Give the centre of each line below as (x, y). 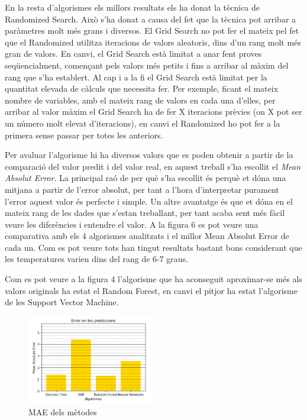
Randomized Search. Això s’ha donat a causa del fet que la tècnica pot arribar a (151, 19)
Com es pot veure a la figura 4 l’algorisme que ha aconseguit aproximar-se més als (154, 279)
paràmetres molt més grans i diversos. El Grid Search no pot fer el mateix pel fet (152, 30)
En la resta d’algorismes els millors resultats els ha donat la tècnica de (133, 7)
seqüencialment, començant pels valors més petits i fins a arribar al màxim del (147, 65)
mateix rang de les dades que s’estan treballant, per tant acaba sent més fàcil (145, 213)
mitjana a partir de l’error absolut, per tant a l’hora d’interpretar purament (142, 189)
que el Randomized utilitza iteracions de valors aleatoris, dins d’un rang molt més (153, 42)
